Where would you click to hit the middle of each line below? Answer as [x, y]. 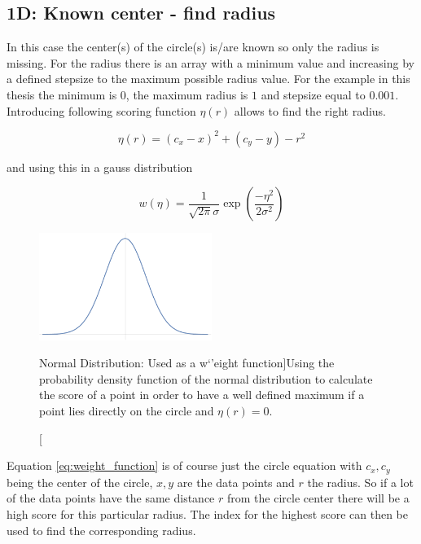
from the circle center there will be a [318, 498]
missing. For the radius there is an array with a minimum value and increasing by [210, 62]
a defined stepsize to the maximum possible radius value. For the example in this [208, 79]
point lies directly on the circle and [127, 411]
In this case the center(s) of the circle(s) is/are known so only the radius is [193, 47]
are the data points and [236, 482]
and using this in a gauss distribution [100, 167]
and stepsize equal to [313, 94]
